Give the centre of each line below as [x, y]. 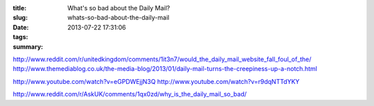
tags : [20, 37]
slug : [20, 18]
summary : [28, 46]
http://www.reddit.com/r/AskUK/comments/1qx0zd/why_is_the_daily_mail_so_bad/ [130, 94]
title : [20, 8]
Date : [21, 27]
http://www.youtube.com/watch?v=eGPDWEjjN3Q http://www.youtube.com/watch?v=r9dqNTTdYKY [156, 81]
